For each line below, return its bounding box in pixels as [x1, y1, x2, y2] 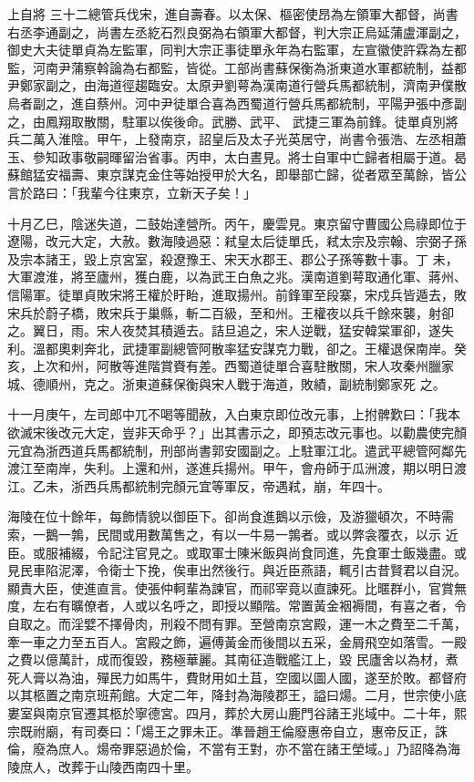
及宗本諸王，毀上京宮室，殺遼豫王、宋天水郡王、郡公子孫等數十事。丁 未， [7, 249, 459, 268]
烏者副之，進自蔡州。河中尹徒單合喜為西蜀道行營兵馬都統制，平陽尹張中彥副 [7, 93, 467, 112]
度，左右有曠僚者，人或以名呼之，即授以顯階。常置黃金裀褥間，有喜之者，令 [7, 596, 467, 615]
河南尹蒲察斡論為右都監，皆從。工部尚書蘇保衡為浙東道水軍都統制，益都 [32, 57, 467, 77]
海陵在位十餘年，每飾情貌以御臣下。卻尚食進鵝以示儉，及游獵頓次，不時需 [7, 507, 454, 526]
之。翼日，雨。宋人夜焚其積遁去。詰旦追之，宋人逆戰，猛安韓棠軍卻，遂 [7, 321, 441, 340]
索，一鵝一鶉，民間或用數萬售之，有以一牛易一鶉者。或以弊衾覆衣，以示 [7, 525, 441, 544]
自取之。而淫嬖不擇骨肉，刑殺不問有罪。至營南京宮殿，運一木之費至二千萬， [7, 614, 467, 633]
